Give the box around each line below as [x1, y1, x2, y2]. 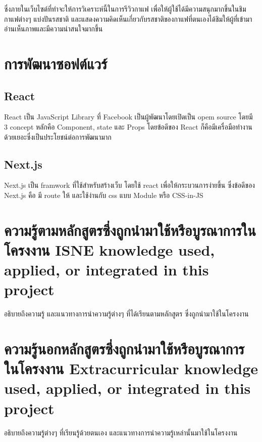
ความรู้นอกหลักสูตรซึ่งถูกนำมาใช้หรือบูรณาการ [4, 338, 245, 358]
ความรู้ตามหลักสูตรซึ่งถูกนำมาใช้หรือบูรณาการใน [4, 219, 256, 240]
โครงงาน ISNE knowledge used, [4, 239, 215, 260]
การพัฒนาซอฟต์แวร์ [4, 53, 108, 73]
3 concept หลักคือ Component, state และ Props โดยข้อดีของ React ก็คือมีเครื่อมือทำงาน [4, 121, 252, 132]
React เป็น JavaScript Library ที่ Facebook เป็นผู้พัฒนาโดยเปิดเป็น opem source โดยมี [4, 111, 253, 122]
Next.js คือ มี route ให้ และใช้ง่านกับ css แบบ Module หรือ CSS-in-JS [4, 189, 203, 200]
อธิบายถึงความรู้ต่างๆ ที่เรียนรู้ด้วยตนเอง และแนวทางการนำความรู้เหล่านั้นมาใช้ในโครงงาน [4, 427, 238, 437]
